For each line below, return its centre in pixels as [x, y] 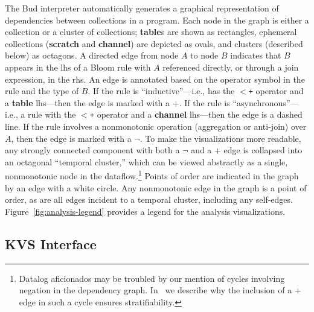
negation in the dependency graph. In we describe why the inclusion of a [155, 290]
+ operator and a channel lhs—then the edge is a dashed [196, 114]
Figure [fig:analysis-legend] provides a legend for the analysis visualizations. [145, 211]
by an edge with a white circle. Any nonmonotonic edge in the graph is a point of [156, 187]
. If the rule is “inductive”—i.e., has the [161, 91]
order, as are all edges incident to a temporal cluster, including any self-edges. [149, 199]
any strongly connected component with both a [92, 150]
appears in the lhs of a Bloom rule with [78, 67]
